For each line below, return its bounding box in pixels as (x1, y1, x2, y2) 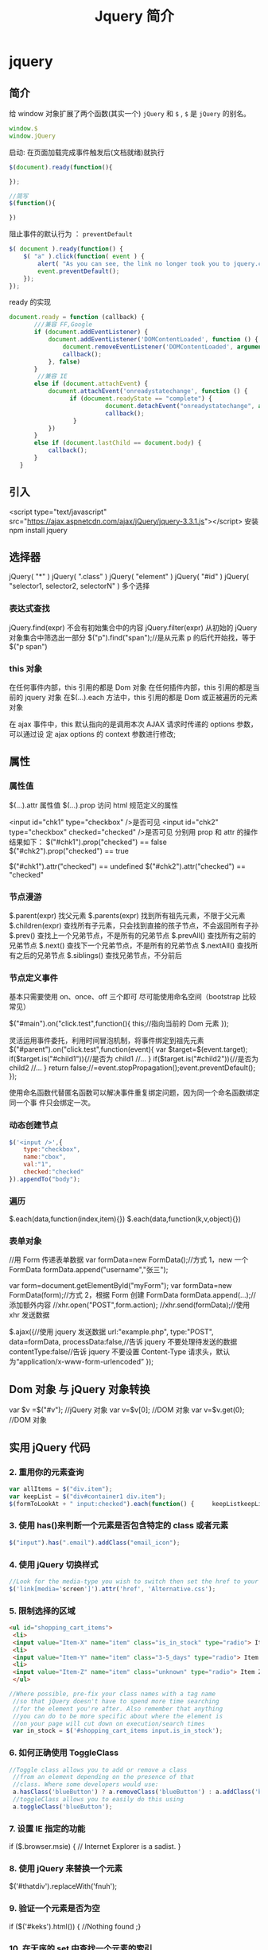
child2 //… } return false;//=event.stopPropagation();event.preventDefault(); (9, 1063, 256, 1072)
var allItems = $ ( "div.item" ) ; (9, 1485, 113, 1493)
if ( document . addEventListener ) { (33, 328, 149, 337)
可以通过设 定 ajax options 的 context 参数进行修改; (9, 729, 177, 738)
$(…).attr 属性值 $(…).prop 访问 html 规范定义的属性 (9, 800, 178, 810)
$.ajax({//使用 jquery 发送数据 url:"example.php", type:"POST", (9, 1327, 214, 1337)
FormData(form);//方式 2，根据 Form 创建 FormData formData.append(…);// (9, 1290, 257, 1300)
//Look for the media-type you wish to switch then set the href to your (9, 1577, 259, 1586)
